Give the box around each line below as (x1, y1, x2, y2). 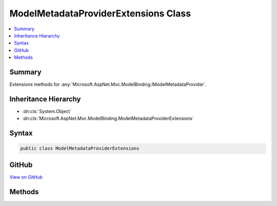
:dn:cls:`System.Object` (22, 108, 72, 114)
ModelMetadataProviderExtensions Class (9, 8, 191, 19)
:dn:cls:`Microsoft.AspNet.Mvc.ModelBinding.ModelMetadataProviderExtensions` (22, 116, 194, 122)
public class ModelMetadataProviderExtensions (20, 145, 140, 152)
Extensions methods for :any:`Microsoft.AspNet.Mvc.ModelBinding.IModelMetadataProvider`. (9, 81, 207, 87)
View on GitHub (9, 174, 43, 180)
